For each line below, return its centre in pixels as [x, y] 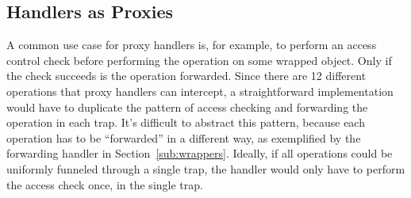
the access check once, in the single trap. [105, 184]
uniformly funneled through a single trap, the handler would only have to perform [206, 168]
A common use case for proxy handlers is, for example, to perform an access [192, 45]
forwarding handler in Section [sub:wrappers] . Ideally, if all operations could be [200, 153]
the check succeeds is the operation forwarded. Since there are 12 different [186, 76]
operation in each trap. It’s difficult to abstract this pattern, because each [186, 122]
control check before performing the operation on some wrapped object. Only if [199, 60]
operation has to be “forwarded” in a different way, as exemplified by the [184, 137]
